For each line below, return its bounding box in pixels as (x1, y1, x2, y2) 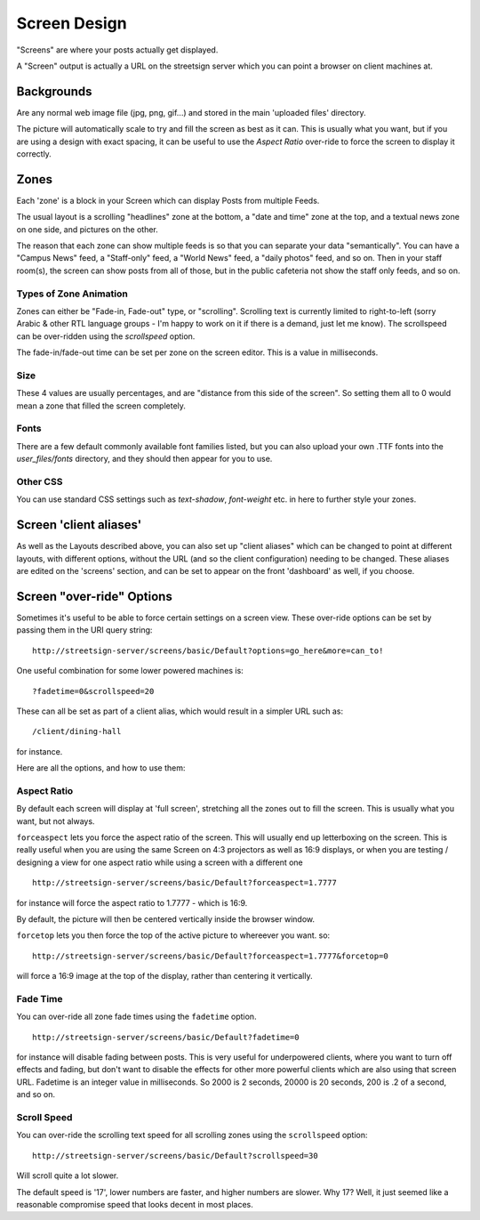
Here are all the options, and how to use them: (16, 763, 186, 773)
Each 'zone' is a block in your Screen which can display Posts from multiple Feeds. (16, 195, 320, 206)
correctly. (16, 149, 52, 159)
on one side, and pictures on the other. (16, 223, 159, 235)
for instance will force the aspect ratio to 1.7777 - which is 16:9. (16, 897, 248, 908)
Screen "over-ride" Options (16, 588, 172, 604)
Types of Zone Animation (16, 287, 128, 300)
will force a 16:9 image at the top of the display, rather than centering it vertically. (16, 971, 313, 982)
